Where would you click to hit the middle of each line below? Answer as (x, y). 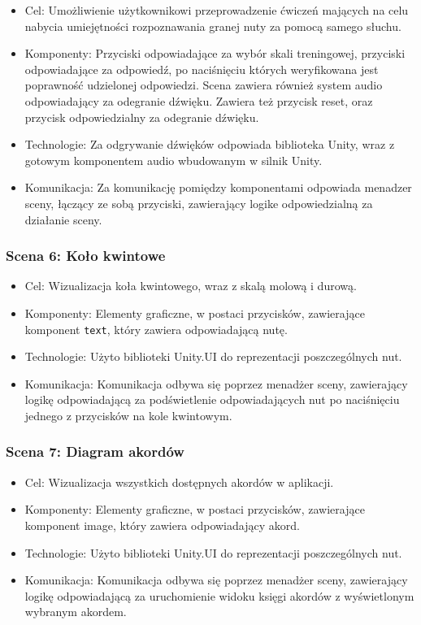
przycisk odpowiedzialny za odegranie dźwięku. (142, 117)
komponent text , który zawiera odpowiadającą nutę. (156, 329)
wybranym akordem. (76, 612)
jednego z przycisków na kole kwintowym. (128, 415)
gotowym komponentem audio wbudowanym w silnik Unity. (174, 160)
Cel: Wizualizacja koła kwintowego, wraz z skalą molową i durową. (191, 286)
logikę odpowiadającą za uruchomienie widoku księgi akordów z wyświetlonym (219, 595)
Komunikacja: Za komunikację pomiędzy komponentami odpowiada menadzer (218, 187)
